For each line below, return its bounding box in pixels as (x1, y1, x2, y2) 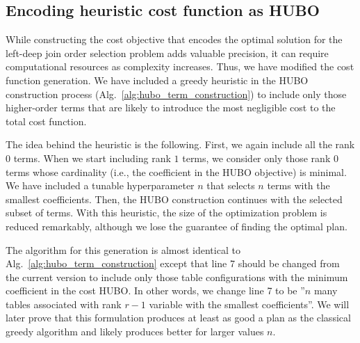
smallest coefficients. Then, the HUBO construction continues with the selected (6, 191, 343, 206)
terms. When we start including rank (13, 150, 171, 165)
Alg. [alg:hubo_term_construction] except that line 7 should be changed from (6, 256, 340, 271)
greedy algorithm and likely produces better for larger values (6, 324, 264, 339)
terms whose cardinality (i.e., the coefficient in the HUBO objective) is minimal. (6, 164, 347, 179)
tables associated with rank (6, 296, 122, 311)
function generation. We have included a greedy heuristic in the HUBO (6, 72, 309, 87)
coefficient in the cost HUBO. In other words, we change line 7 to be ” (6, 283, 305, 298)
